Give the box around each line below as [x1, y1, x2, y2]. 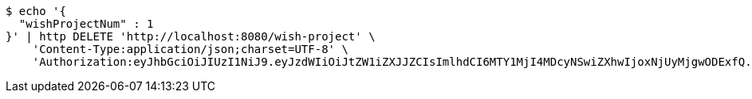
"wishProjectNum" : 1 [18, 17, 154, 30]
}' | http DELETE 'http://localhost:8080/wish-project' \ [6, 30, 376, 43]
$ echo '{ [6, 5, 66, 17]
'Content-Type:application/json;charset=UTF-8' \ [32, 43, 348, 55]
